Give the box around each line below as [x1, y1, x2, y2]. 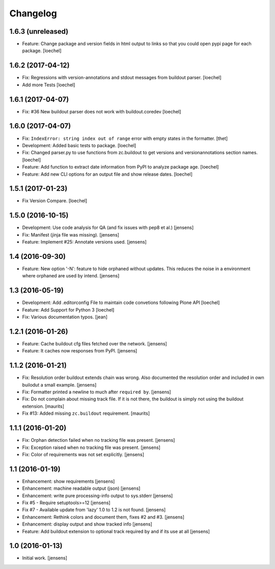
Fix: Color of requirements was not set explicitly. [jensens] [22, 451, 145, 457]
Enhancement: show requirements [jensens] [22, 478, 115, 484]
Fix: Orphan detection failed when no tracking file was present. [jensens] [22, 437, 175, 443]
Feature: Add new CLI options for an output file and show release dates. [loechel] [22, 171, 193, 177]
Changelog [9, 8, 57, 19]
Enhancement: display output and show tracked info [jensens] [22, 521, 152, 527]
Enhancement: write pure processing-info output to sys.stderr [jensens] [22, 492, 173, 499]
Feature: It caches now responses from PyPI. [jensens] [22, 348, 137, 354]
